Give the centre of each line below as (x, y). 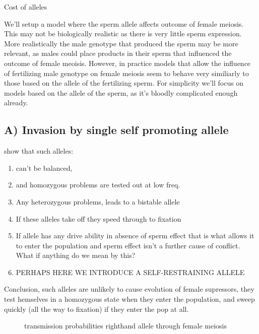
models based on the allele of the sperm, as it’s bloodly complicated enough (121, 92)
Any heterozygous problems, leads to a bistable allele (98, 201)
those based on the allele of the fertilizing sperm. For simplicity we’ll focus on (124, 83)
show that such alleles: (39, 151)
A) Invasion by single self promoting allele (116, 130)
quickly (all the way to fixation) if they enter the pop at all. (96, 309)
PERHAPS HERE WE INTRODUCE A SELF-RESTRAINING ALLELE (130, 272)
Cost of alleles (26, 7)
